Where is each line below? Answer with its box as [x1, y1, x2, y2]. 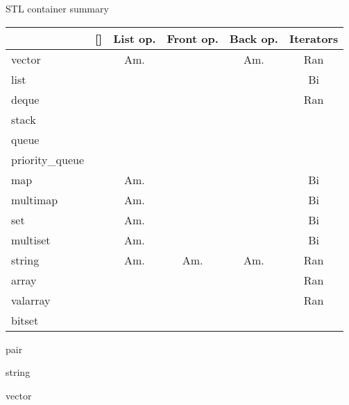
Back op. [229, 30, 278, 46]
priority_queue [11, 151, 85, 168]
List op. [113, 30, 156, 46]
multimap [11, 191, 58, 208]
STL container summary [6, 1, 109, 15]
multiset [11, 231, 51, 248]
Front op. [167, 30, 219, 46]
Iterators [289, 30, 339, 46]
